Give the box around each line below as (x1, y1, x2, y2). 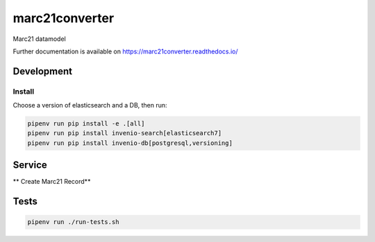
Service (12, 159, 48, 171)
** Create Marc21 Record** (12, 178, 91, 186)
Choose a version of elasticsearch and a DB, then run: (12, 101, 167, 110)
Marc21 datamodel (12, 35, 66, 43)
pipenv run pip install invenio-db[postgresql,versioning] (27, 139, 233, 147)
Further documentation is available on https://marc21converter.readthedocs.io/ (12, 47, 239, 55)
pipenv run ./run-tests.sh (27, 218, 119, 226)
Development (12, 65, 73, 77)
